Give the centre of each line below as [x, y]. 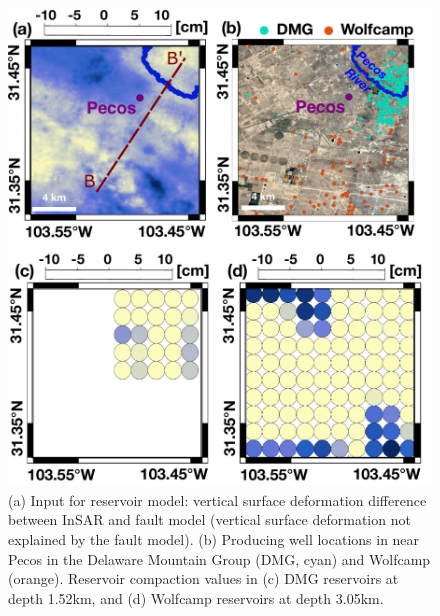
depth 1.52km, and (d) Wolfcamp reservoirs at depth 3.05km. [196, 597]
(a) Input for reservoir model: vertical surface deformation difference [217, 499]
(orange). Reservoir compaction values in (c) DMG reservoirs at [203, 578]
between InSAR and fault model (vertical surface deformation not [209, 519]
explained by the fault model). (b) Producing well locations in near [214, 538]
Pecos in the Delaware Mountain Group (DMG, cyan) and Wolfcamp [219, 558]
